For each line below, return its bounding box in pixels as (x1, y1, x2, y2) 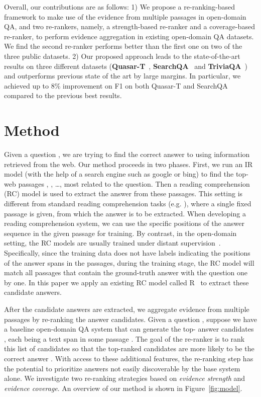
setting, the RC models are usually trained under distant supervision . (4, 237, 221, 248)
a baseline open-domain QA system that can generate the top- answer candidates (4, 324, 254, 334)
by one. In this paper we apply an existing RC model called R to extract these (4, 277, 249, 287)
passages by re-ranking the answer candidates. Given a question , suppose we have (4, 313, 257, 324)
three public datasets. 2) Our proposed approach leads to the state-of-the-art (4, 50, 240, 61)
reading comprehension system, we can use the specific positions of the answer (4, 218, 245, 228)
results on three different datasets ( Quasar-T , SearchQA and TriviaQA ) (4, 60, 247, 71)
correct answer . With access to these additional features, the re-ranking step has (4, 353, 253, 363)
